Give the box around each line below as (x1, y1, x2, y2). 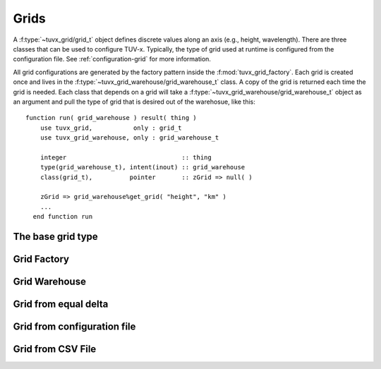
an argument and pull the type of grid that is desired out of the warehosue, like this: (13, 97, 255, 106)
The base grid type (13, 231, 98, 243)
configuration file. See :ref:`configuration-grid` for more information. (13, 55, 212, 63)
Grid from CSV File (13, 343, 97, 356)
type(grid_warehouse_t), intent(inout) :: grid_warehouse (40, 163, 246, 171)
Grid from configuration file (13, 321, 136, 333)
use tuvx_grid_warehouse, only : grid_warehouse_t (40, 134, 219, 142)
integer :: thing (40, 153, 212, 162)
